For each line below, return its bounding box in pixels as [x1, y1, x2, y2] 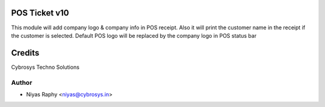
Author [11, 78, 32, 87]
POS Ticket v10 [11, 8, 69, 18]
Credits [11, 48, 40, 58]
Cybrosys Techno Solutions [11, 63, 79, 71]
